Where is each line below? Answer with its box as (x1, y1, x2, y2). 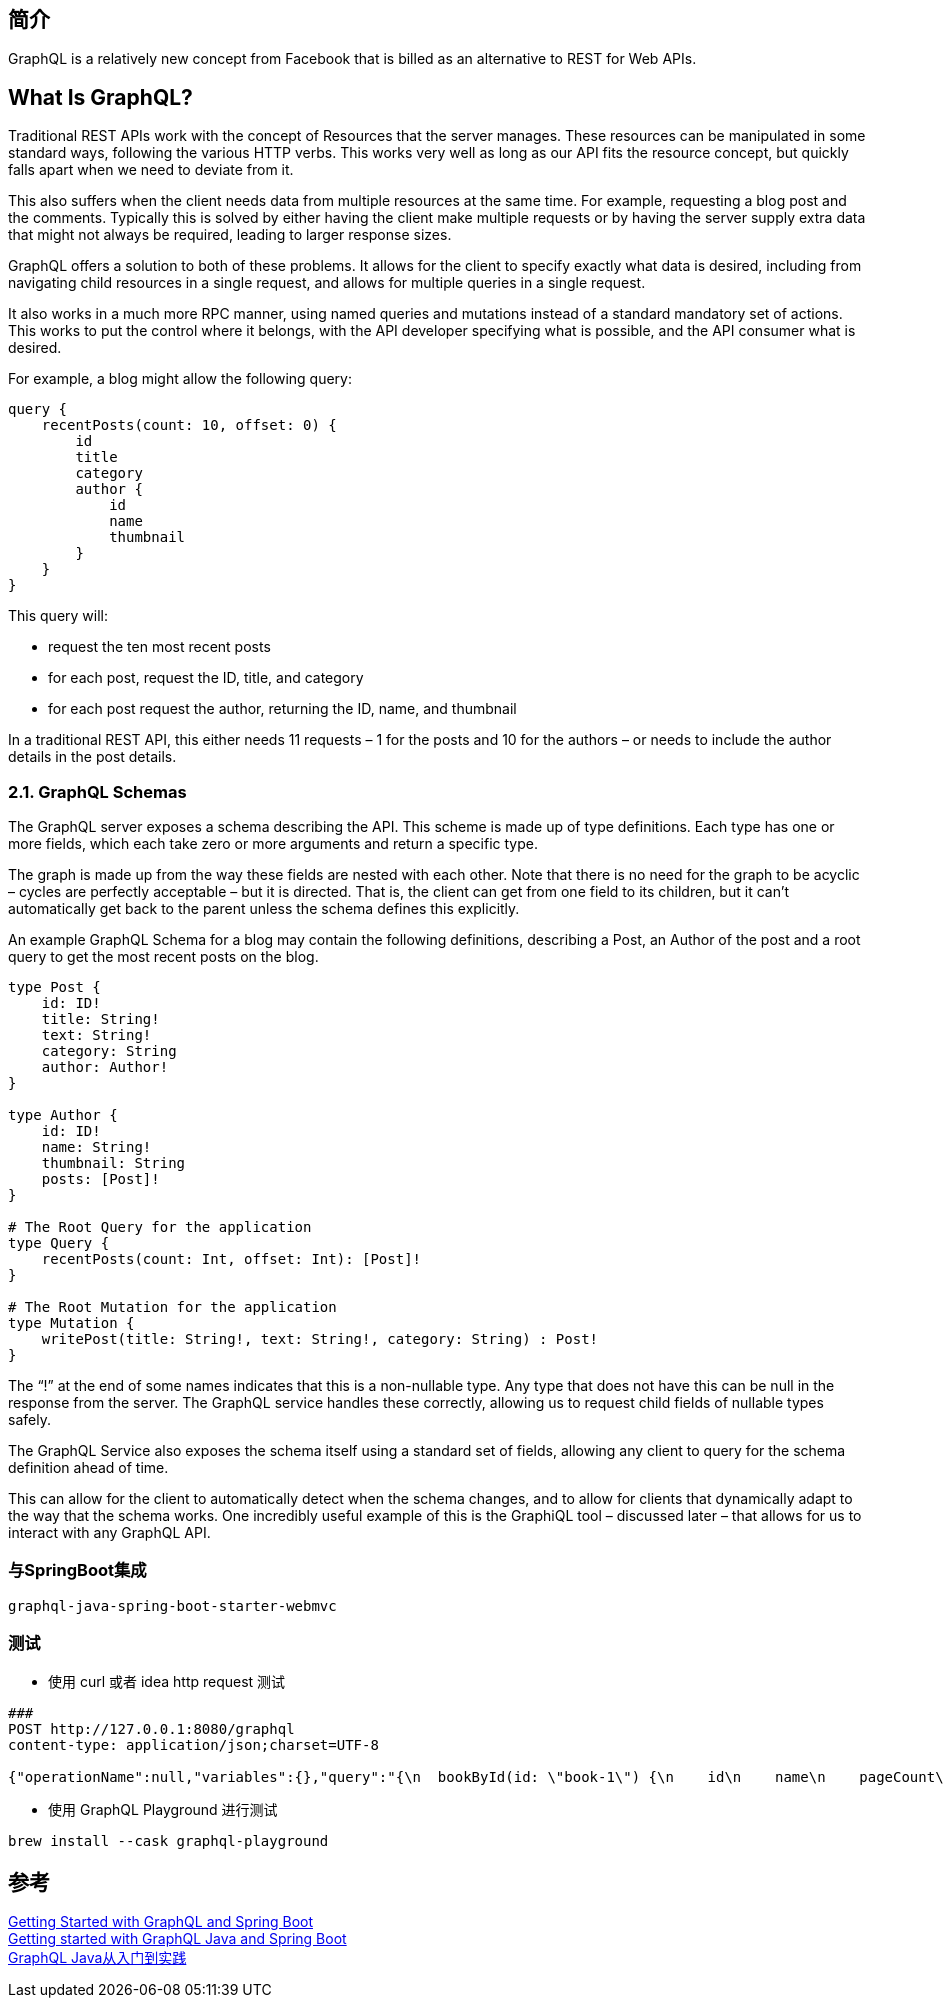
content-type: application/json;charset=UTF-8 (8, 1736, 379, 1753)
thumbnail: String (41, 1155, 186, 1172)
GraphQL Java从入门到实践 (8, 1949, 187, 1967)
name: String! (41, 1139, 152, 1156)
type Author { (8, 1107, 118, 1124)
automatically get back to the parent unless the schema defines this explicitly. (8, 900, 520, 918)
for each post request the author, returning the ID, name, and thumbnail (48, 700, 517, 718)
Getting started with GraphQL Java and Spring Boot (8, 1930, 347, 1948)
